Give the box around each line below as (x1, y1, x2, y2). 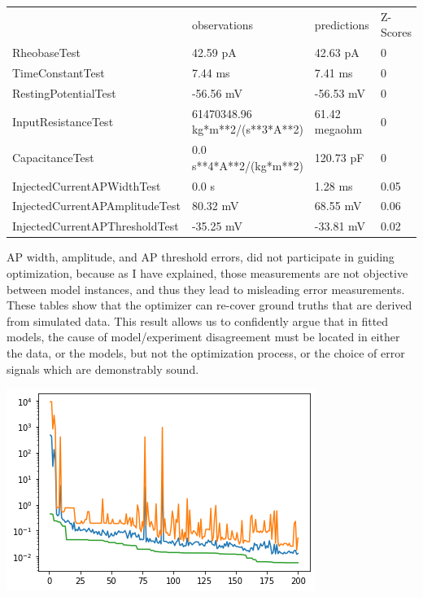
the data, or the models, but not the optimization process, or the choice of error (7, 344, 405, 361)
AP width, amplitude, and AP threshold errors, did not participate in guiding (7, 248, 395, 266)
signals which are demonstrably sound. (7, 360, 199, 377)
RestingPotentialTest (12, 84, 116, 101)
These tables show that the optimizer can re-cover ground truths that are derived (7, 296, 412, 314)
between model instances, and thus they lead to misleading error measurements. (7, 280, 405, 297)
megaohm (314, 121, 363, 138)
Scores (380, 24, 412, 41)
